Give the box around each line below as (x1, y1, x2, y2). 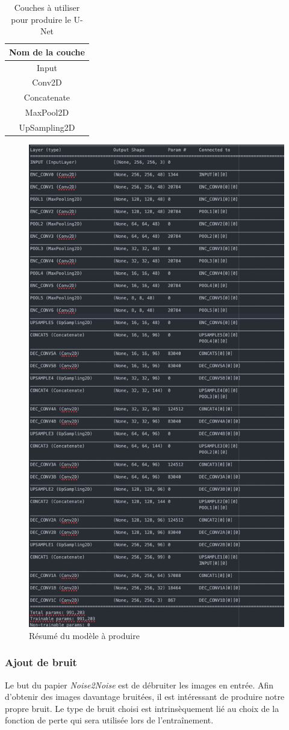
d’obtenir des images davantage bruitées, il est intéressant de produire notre (5, 690, 285, 703)
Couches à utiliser (14, 1, 80, 13)
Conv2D (32, 76, 62, 89)
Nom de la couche (9, 45, 85, 58)
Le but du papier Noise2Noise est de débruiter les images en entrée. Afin (5, 678, 274, 691)
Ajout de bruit (5, 655, 77, 670)
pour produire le (11, 13, 71, 25)
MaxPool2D (25, 106, 69, 119)
